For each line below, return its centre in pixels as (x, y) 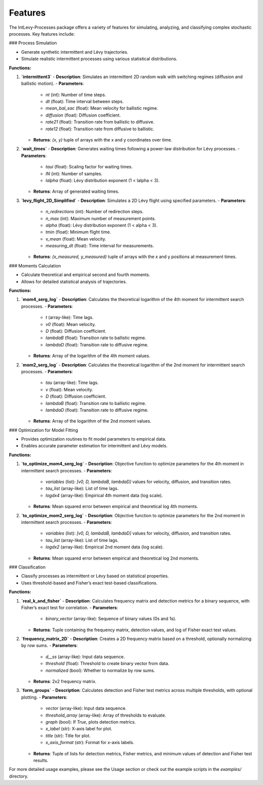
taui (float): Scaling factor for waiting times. (89, 167)
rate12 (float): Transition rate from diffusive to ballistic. (100, 129)
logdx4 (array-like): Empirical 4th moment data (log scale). (104, 495)
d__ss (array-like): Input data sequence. (85, 657)
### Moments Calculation (35, 265)
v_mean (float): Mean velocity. (76, 239)
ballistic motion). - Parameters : (53, 83)
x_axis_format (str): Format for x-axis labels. (90, 743)
